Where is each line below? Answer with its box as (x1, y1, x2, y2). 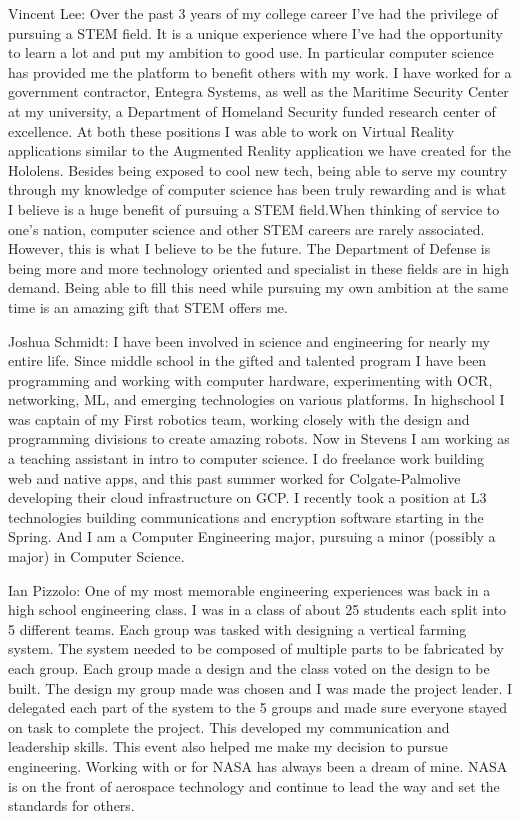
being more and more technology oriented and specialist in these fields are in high (8, 257, 509, 278)
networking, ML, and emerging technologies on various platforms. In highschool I (8, 389, 505, 410)
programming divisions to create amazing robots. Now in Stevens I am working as (8, 428, 510, 449)
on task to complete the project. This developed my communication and (8, 716, 450, 737)
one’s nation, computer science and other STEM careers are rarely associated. (8, 218, 485, 239)
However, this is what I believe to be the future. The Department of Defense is (8, 238, 491, 259)
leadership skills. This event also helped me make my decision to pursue (8, 736, 448, 757)
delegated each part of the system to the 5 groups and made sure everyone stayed (8, 697, 508, 718)
